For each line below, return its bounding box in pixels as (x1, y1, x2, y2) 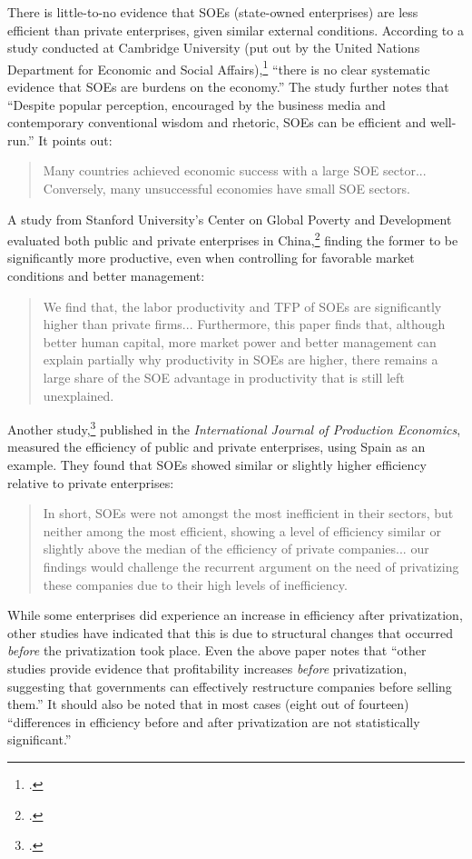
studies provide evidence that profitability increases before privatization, (7, 658, 408, 677)
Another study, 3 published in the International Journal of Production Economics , (7, 417, 461, 438)
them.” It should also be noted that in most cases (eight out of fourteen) (7, 694, 409, 714)
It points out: (38, 130, 113, 149)
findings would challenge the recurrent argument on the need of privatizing (43, 557, 459, 575)
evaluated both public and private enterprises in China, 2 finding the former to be (7, 228, 458, 249)
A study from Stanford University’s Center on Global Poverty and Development (7, 209, 452, 228)
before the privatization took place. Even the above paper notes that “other (7, 641, 427, 660)
